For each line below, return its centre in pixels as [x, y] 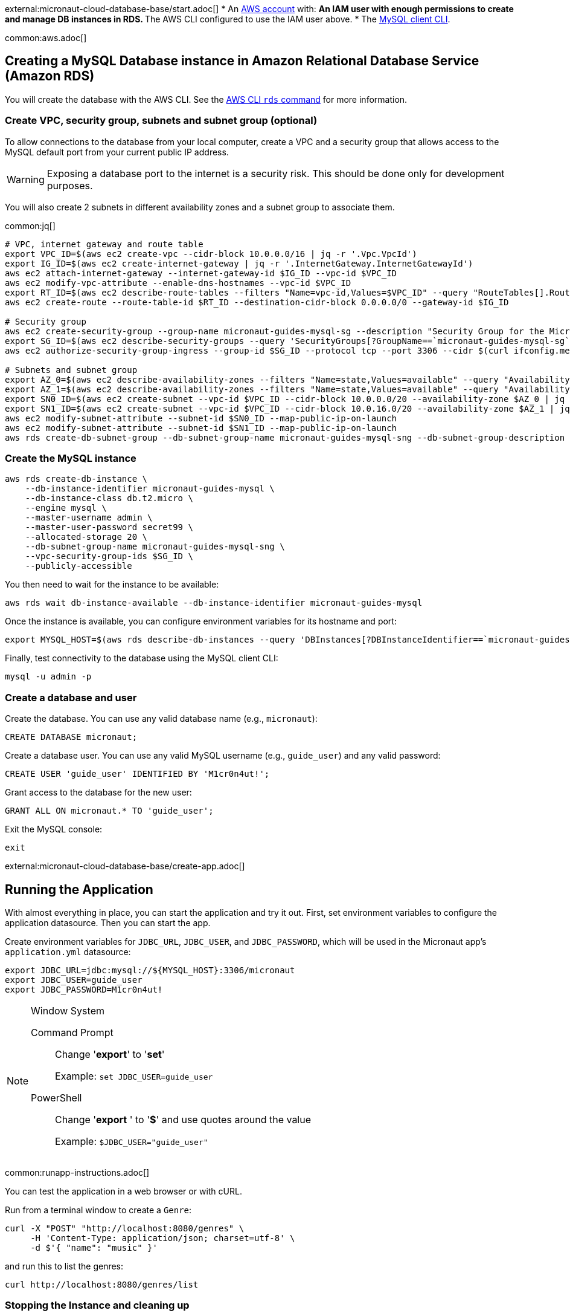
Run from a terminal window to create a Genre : [98, 1210]
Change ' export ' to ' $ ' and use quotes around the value [183, 1119]
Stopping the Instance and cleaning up [97, 1305]
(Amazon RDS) [50, 76]
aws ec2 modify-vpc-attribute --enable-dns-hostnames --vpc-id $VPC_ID [178, 283]
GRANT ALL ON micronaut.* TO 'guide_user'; [109, 811]
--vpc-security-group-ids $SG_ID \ [109, 556]
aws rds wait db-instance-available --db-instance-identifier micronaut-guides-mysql [214, 603]
